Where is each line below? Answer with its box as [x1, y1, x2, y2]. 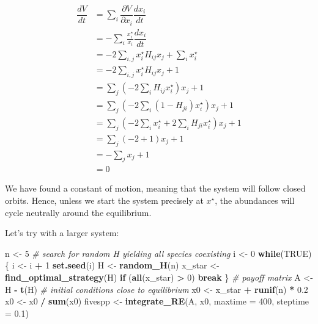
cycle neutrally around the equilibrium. [5, 206, 152, 218]
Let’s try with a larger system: [5, 226, 119, 239]
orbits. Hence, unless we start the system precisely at [5, 194, 204, 207]
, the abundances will [215, 194, 295, 207]
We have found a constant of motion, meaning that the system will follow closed [5, 182, 306, 195]
